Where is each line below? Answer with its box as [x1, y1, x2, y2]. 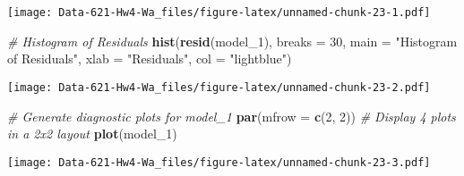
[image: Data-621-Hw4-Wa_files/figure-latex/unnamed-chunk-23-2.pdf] [7, 80, 431, 94]
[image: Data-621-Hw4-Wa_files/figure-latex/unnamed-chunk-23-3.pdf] [7, 155, 431, 169]
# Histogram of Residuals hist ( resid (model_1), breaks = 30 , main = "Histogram [7, 31, 458, 50]
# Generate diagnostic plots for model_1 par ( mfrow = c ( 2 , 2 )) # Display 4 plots [7, 106, 456, 125]
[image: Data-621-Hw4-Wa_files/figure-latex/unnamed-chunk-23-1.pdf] [7, 6, 431, 19]
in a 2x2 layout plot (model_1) [7, 124, 177, 143]
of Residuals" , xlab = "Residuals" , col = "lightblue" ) [7, 49, 292, 68]
